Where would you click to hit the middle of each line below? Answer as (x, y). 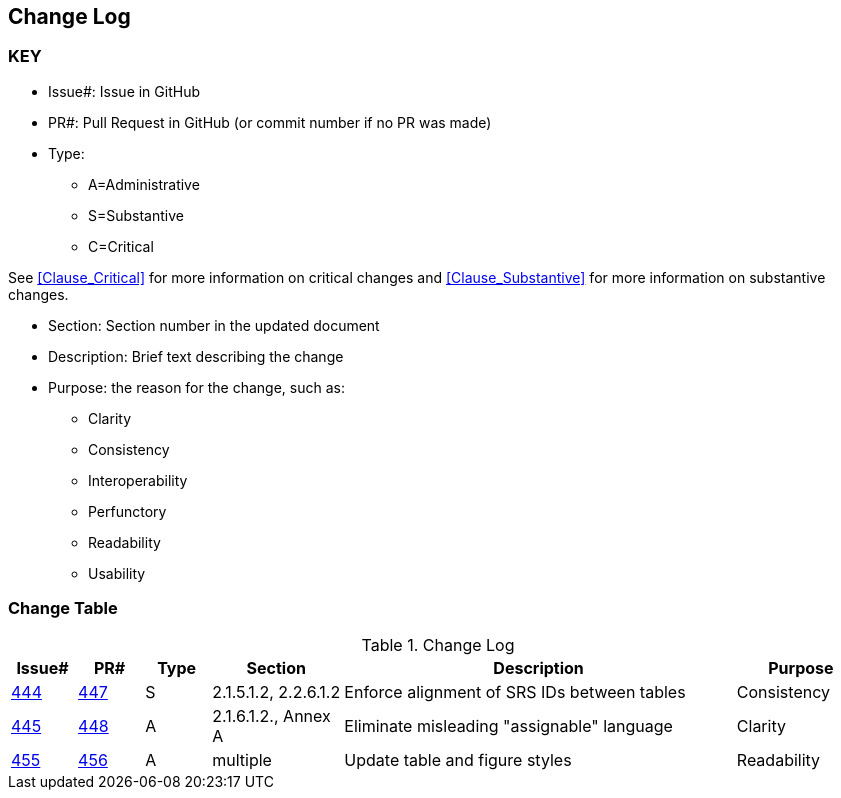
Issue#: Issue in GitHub (124, 91)
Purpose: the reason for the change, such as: (196, 387)
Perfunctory (127, 511)
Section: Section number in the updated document (214, 325)
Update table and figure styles (458, 759)
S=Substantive (136, 215)
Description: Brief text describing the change (196, 356)
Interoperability (138, 480)
